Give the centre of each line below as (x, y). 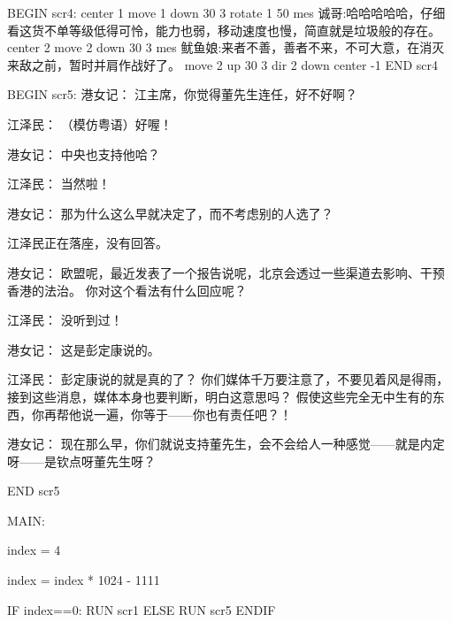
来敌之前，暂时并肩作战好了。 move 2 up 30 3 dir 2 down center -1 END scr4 (223, 64)
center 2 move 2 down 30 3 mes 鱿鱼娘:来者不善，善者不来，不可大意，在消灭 (226, 47)
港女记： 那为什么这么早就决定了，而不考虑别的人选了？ (170, 213)
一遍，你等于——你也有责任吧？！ (192, 414)
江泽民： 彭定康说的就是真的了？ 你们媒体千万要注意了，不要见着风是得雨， (228, 379)
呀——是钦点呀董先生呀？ (81, 461)
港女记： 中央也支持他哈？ (84, 154)
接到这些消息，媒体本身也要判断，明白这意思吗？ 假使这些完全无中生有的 (220, 396)
